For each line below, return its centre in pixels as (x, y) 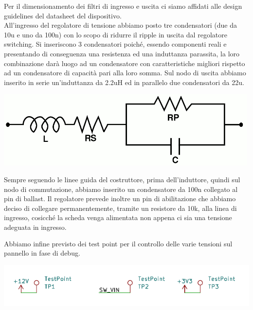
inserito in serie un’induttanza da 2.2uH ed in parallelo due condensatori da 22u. (124, 82)
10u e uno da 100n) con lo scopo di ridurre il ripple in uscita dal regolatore (116, 34)
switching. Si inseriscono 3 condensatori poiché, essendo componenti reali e (115, 44)
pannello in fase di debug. (42, 253)
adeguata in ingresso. (35, 227)
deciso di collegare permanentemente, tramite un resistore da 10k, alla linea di (120, 208)
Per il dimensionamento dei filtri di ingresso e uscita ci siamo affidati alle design (123, 6)
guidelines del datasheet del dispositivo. (63, 15)
